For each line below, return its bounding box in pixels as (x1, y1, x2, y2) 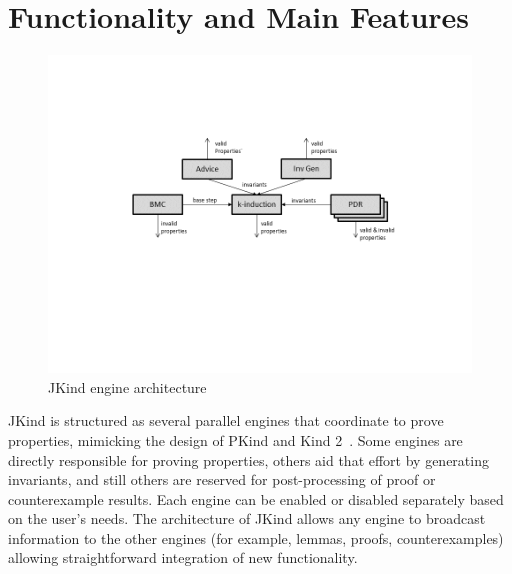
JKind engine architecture (48, 376, 207, 397)
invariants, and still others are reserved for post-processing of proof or (8, 469, 436, 490)
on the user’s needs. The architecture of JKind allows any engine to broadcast (8, 508, 486, 529)
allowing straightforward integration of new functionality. (8, 547, 358, 568)
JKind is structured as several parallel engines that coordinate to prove (8, 410, 444, 431)
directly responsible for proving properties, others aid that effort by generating (8, 449, 489, 470)
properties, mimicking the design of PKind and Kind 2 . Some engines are (8, 429, 463, 450)
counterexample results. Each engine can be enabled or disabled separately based (8, 488, 504, 509)
